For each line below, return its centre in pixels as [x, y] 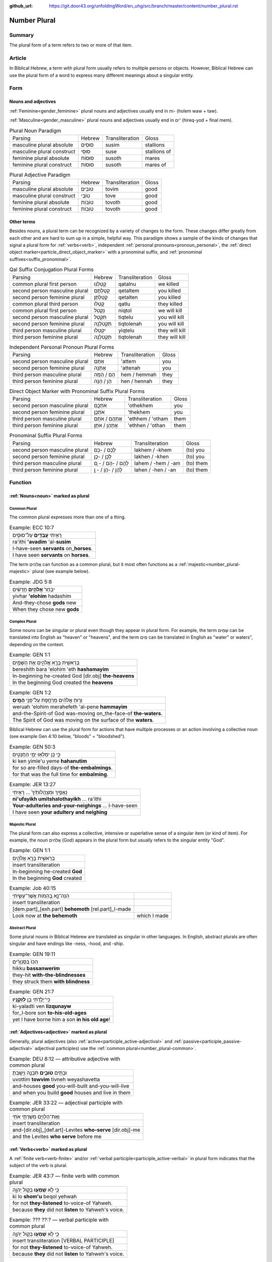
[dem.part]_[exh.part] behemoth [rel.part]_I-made [72, 909]
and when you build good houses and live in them [72, 1092]
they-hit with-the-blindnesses [49, 975]
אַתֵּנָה [100, 367]
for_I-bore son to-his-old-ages [49, 1013]
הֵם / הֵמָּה [105, 375]
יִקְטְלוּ [100, 330]
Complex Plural [23, 622]
